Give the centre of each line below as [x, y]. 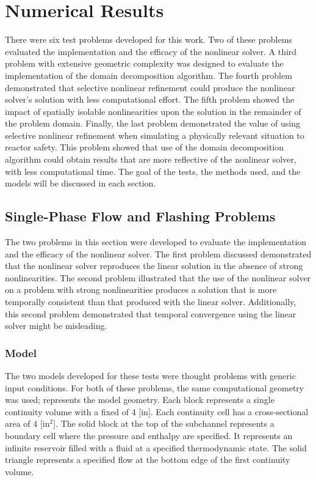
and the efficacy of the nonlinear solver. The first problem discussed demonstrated [158, 253]
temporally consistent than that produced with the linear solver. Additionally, [151, 302]
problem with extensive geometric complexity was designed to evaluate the [144, 63]
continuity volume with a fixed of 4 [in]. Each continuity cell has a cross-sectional [157, 411]
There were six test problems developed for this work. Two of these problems [149, 39]
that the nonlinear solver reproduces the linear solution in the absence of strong [154, 266]
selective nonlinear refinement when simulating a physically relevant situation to [155, 135]
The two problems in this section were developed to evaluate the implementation [156, 242]
